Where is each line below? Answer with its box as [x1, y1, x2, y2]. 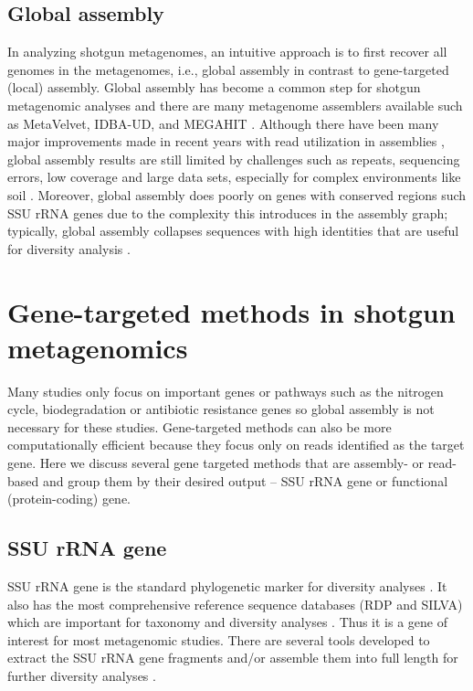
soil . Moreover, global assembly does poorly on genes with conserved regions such [7, 185, 467, 204]
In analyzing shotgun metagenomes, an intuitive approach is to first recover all [7, 42, 447, 61]
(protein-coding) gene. [7, 489, 131, 508]
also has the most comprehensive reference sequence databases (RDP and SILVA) [7, 594, 463, 613]
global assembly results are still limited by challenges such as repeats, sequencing [7, 149, 460, 168]
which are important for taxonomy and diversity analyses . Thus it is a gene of [7, 612, 447, 632]
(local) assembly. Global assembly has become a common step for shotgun [7, 78, 421, 97]
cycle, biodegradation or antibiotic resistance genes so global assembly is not [7, 399, 435, 419]
